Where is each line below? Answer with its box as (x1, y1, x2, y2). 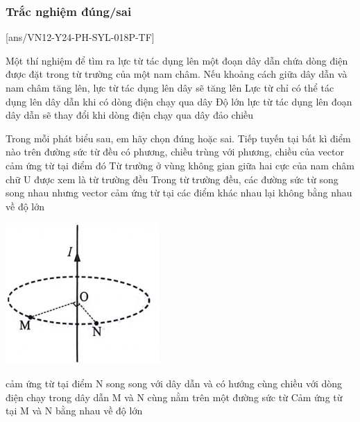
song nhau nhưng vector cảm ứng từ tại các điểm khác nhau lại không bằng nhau (6, 185, 352, 200)
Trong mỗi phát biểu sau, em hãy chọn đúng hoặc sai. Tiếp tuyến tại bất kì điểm (6, 130, 351, 145)
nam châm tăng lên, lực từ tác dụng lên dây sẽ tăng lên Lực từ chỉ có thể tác (6, 81, 334, 94)
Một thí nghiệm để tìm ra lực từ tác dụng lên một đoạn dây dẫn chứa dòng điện (6, 53, 348, 67)
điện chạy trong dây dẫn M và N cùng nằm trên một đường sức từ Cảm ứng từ (6, 389, 343, 404)
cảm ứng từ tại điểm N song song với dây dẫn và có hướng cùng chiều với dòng (6, 375, 343, 390)
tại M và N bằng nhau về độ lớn (6, 403, 143, 418)
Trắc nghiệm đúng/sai (6, 2, 132, 19)
